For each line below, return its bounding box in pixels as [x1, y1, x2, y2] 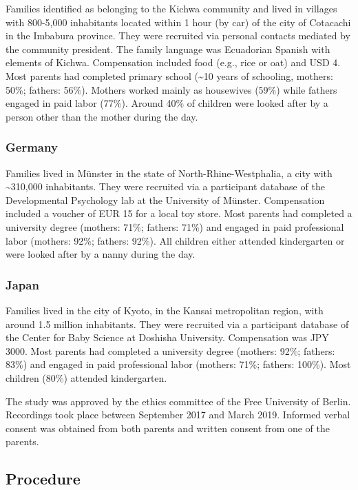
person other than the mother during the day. [6, 109, 198, 123]
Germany [6, 139, 58, 156]
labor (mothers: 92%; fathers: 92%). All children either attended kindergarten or [6, 233, 345, 247]
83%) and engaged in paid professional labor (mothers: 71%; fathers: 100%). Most [6, 357, 351, 371]
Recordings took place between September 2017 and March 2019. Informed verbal [6, 407, 350, 422]
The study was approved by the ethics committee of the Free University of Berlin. [6, 394, 351, 408]
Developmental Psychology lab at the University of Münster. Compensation [6, 192, 325, 207]
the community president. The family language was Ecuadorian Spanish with [6, 41, 330, 56]
